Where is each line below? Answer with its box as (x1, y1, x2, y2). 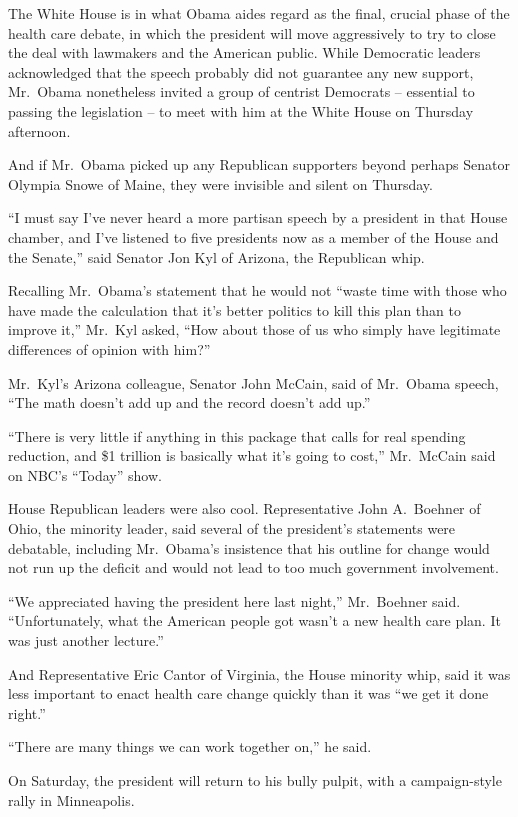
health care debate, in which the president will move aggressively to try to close (8, 22, 496, 43)
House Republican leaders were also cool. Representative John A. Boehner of (8, 498, 481, 519)
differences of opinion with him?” (8, 338, 211, 359)
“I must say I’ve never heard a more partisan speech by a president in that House (8, 207, 508, 228)
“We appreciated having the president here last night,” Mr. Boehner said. (8, 590, 461, 611)
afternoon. (8, 120, 71, 141)
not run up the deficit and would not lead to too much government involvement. (8, 557, 499, 578)
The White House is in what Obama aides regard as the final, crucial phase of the (8, 3, 510, 23)
